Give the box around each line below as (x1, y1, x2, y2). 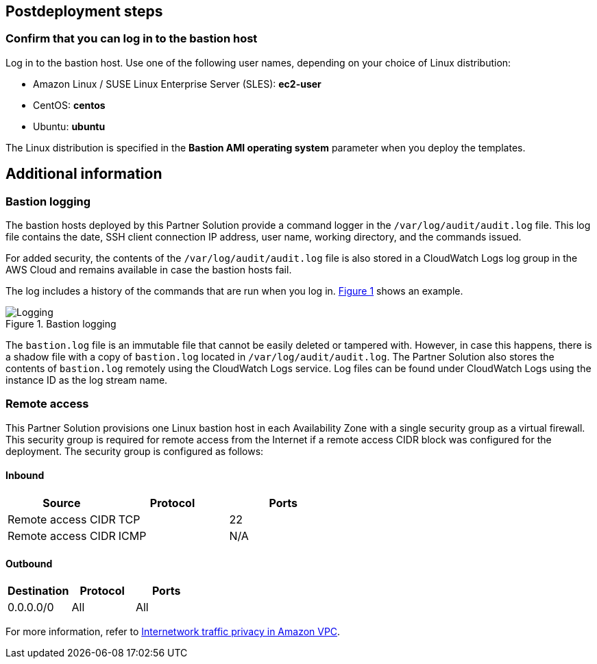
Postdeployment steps (5, 3, 163, 20)
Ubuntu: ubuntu (33, 120, 106, 132)
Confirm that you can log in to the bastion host (5, 32, 258, 46)
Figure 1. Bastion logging (5, 318, 117, 330)
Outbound (5, 557, 53, 569)
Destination (8, 584, 69, 598)
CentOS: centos (33, 99, 106, 111)
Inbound (5, 469, 45, 482)
